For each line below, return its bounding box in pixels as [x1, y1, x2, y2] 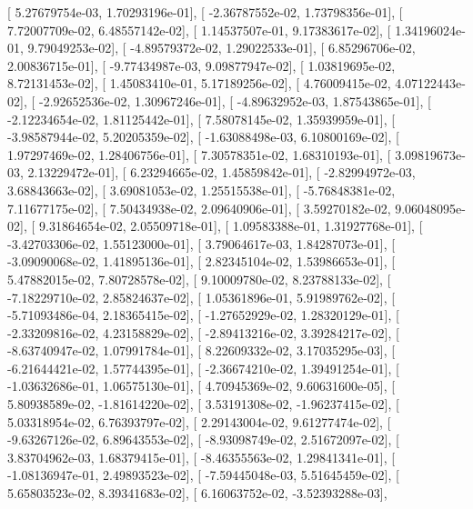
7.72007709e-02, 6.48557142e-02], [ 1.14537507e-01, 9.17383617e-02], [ [7, 20, 391, 39]
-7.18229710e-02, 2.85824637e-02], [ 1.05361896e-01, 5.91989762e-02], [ [7, 287, 396, 306]
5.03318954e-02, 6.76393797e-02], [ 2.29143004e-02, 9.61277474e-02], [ [7, 412, 391, 431]
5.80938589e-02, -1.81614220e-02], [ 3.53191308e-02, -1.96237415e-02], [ [7, 394, 399, 414]
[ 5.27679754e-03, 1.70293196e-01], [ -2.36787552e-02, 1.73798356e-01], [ [7, 3, 403, 21]
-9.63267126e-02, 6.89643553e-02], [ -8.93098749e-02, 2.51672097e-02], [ [7, 430, 399, 449]
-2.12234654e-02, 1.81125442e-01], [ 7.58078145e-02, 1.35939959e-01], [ [7, 109, 396, 128]
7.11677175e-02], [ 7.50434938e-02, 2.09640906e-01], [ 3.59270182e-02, [7, 198, 391, 217]
